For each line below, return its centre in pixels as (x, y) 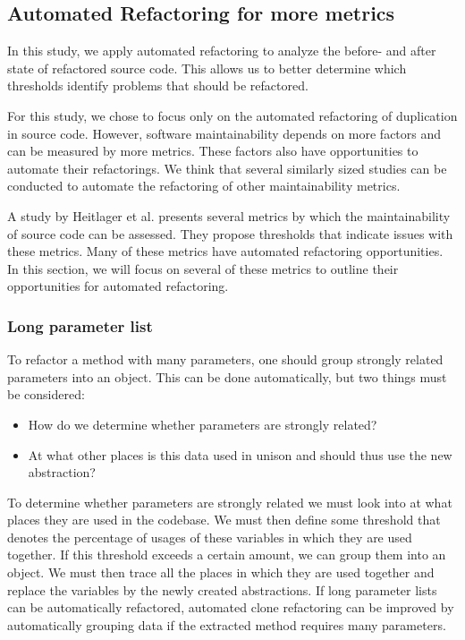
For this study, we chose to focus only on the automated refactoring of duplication (232, 115)
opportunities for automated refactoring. (118, 286)
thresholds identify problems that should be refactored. (158, 85)
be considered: (46, 394)
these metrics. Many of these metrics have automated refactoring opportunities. (225, 251)
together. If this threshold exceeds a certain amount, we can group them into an (227, 555)
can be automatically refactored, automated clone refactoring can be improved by (231, 607)
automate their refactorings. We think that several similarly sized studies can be (227, 168)
